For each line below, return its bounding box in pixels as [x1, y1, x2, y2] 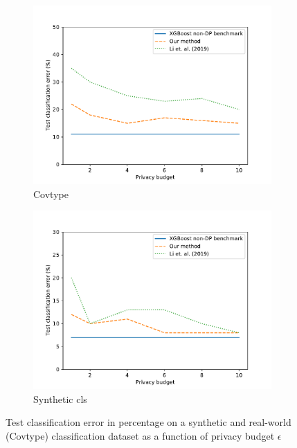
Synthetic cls [33, 391, 87, 406]
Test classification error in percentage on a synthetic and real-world [6, 415, 291, 429]
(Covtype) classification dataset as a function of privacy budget [6, 428, 275, 442]
